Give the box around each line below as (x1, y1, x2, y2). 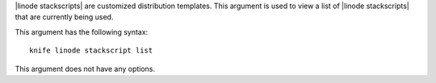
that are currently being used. (15, 12, 114, 22)
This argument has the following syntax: (15, 27, 149, 36)
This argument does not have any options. (15, 64, 156, 73)
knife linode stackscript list (29, 46, 153, 56)
